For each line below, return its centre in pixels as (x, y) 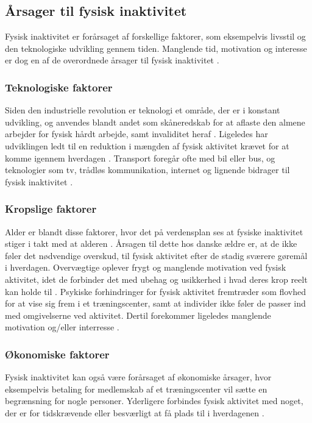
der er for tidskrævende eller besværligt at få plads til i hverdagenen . (135, 412)
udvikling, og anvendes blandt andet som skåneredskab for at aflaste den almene (155, 122)
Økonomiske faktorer (57, 354)
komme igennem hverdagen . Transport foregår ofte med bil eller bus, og (140, 158)
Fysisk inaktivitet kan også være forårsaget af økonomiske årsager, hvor (138, 377)
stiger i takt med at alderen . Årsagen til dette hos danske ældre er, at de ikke (151, 243)
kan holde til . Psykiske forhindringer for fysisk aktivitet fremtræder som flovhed (156, 291)
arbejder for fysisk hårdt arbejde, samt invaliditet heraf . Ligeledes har (136, 134)
